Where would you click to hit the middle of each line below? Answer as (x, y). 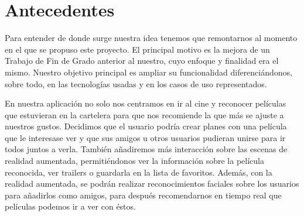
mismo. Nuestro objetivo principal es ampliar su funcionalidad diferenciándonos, (148, 72)
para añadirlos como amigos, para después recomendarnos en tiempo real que (143, 195)
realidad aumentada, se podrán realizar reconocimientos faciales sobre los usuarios (152, 184)
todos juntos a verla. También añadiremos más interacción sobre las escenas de (146, 149)
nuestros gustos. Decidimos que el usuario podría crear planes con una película (146, 126)
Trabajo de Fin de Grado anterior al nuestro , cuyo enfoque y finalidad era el (142, 61)
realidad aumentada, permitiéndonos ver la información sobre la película (134, 161)
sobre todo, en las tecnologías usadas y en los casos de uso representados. (136, 83)
